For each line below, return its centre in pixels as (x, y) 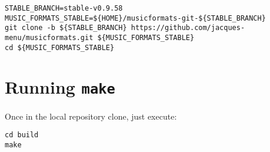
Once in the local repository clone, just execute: (91, 116)
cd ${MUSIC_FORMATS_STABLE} (60, 47)
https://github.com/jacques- (188, 28)
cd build (22, 135)
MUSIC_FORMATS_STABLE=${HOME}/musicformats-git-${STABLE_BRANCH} (135, 18)
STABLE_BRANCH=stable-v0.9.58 (64, 8)
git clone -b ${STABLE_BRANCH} (66, 28)
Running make (60, 87)
